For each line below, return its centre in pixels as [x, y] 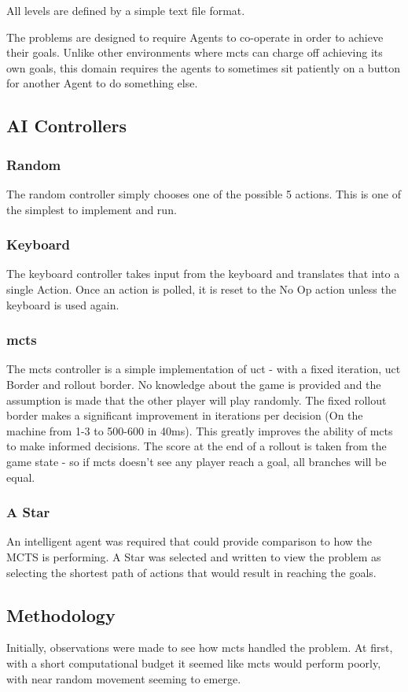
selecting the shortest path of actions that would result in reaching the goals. [191, 572]
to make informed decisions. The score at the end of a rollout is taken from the [197, 446]
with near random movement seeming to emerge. [124, 678]
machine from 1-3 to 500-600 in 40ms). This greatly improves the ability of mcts [200, 430]
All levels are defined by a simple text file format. [126, 10]
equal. [21, 477]
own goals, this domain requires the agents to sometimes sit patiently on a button [204, 67]
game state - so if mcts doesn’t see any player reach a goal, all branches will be [197, 461]
